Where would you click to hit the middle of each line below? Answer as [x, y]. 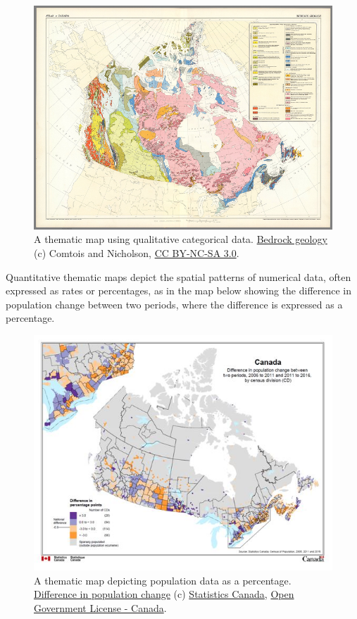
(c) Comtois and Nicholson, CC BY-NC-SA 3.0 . [137, 252]
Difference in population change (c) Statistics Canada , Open [164, 594]
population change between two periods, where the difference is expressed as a [174, 304]
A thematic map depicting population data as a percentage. [163, 580]
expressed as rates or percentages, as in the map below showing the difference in [179, 290]
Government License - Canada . [100, 607]
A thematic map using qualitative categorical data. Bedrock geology [181, 239]
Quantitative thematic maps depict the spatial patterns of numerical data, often [178, 276]
